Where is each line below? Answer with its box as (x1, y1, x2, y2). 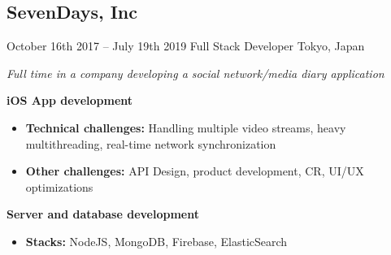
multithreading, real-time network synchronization (25, 135, 276, 152)
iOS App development (7, 92, 133, 109)
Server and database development (7, 205, 199, 223)
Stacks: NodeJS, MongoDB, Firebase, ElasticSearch (25, 232, 288, 249)
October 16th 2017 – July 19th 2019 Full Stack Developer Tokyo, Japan (7, 37, 365, 54)
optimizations (25, 178, 93, 195)
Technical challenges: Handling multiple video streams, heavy (25, 119, 346, 136)
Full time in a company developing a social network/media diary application (7, 64, 384, 81)
